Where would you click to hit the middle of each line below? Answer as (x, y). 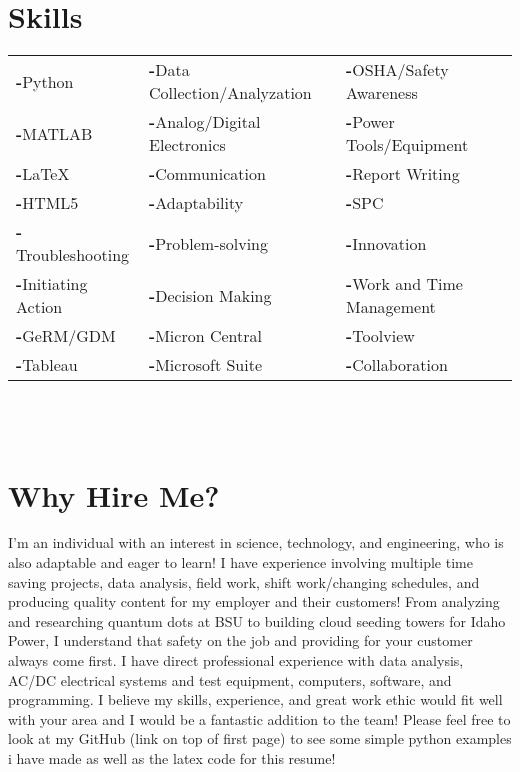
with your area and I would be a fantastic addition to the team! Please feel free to (259, 718)
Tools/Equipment (407, 145)
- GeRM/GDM (66, 336)
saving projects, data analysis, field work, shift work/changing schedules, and (244, 581)
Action (39, 307)
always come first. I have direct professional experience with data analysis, (236, 660)
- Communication (207, 174)
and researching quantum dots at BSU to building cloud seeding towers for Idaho (257, 620)
